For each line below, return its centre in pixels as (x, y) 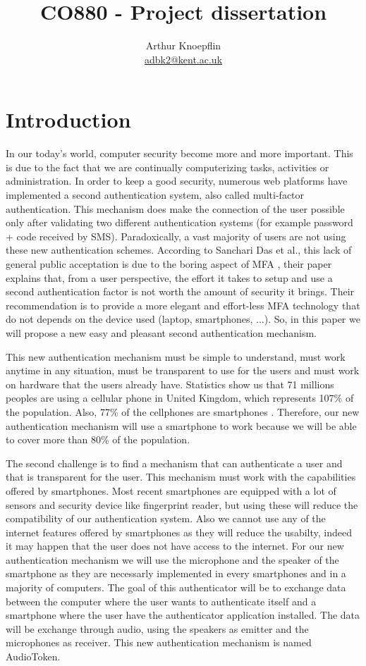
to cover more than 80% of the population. (98, 439)
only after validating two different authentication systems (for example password (179, 222)
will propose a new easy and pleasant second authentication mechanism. (161, 332)
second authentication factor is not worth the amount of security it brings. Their (180, 291)
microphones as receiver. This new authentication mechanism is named (159, 642)
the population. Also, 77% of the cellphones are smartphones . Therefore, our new (183, 411)
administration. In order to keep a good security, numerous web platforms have (177, 181)
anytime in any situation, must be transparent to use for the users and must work (183, 370)
